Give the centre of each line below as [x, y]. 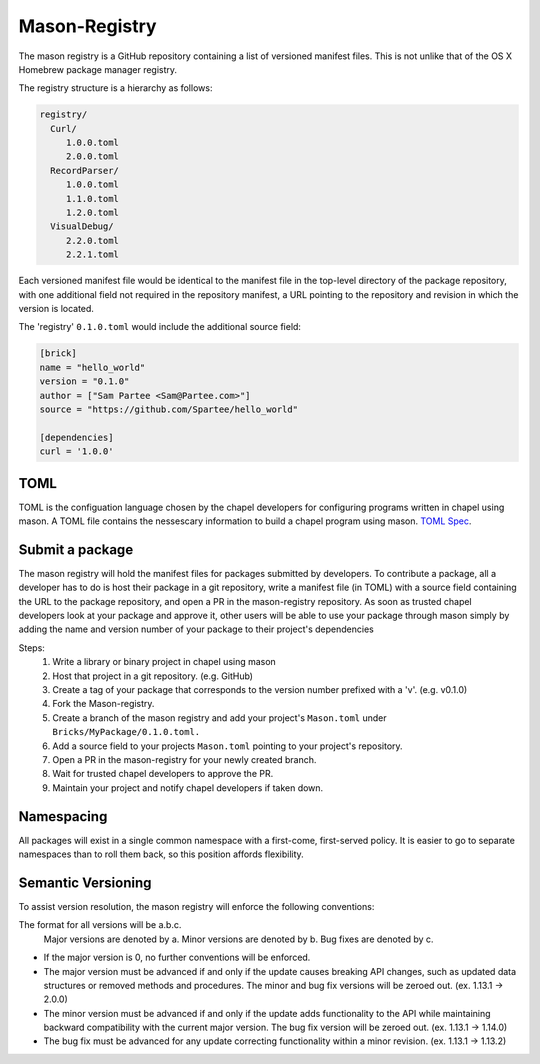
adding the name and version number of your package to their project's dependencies [196, 629]
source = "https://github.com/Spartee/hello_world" [169, 409]
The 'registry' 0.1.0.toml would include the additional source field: [160, 327]
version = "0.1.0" [84, 381]
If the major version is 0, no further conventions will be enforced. [177, 957]
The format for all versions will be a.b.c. [100, 925]
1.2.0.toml [92, 213]
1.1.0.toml [92, 198]
